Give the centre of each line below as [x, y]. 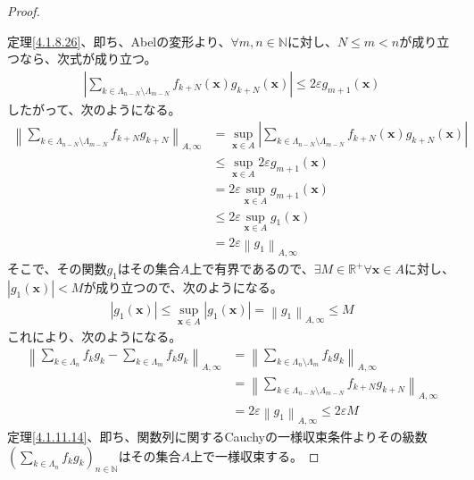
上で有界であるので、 [252, 269]
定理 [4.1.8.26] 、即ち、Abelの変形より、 [119, 41]
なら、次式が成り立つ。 [88, 59]
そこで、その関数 [57, 269]
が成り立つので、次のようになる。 [183, 286]
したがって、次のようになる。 [94, 109]
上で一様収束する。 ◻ [255, 455]
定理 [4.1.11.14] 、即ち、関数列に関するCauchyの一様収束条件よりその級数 [217, 436]
